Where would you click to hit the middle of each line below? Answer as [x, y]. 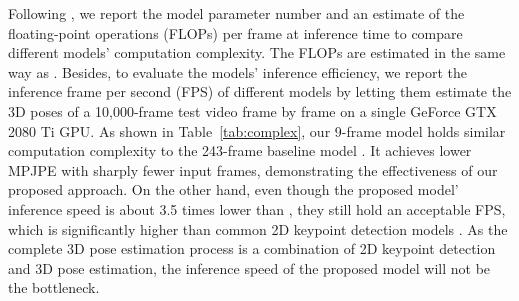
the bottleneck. [54, 287]
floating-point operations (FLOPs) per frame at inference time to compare [235, 32]
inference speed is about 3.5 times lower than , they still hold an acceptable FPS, [257, 208]
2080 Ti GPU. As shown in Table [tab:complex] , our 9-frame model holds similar [257, 130]
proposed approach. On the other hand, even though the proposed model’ [233, 189]
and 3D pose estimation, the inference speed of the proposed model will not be [249, 267]
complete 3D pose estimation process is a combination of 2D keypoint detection [252, 248]
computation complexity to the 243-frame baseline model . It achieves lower [240, 150]
